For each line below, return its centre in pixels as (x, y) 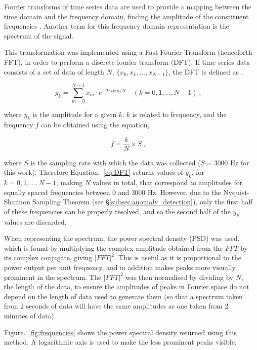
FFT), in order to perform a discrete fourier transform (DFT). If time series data (127, 61)
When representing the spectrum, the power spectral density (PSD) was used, (122, 238)
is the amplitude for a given (74, 114)
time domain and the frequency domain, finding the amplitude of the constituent (127, 16)
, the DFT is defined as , (206, 71)
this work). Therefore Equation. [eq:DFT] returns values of (94, 172)
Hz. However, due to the (184, 192)
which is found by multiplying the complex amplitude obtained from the (113, 248)
